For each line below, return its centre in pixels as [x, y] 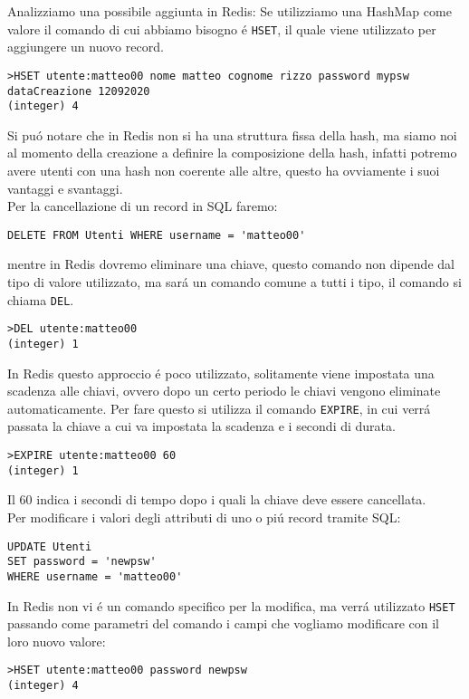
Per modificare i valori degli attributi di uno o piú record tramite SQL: [204, 517]
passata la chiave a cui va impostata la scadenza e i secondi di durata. [201, 426]
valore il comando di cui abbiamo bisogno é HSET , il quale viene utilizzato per [222, 29]
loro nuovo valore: [57, 641]
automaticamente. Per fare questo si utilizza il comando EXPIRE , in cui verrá [219, 408]
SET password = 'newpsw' [82, 562]
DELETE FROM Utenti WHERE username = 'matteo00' [157, 235]
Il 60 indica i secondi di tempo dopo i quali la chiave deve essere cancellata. [217, 499]
